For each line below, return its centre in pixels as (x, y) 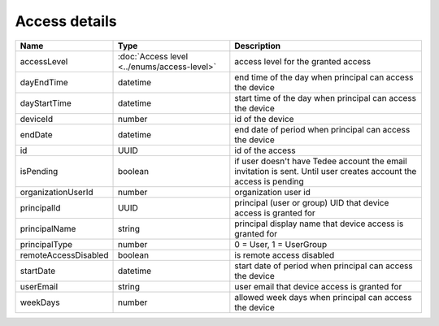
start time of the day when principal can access (325, 98)
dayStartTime (46, 103)
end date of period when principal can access (322, 129)
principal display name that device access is (319, 224)
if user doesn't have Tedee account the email (321, 161)
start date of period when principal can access (324, 266)
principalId (40, 207)
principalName (48, 228)
